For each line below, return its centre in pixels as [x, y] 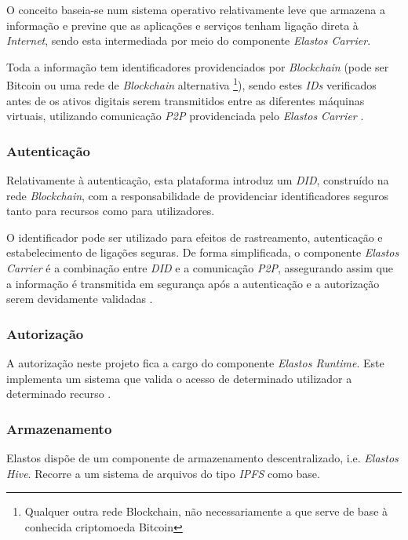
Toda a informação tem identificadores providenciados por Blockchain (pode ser [198, 66]
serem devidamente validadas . [80, 299]
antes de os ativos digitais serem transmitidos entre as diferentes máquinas [186, 100]
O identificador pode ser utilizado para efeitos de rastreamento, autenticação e [195, 237]
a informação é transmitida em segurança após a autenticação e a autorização [193, 283]
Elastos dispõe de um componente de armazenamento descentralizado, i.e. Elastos [202, 458]
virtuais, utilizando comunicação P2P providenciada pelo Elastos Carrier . [185, 116]
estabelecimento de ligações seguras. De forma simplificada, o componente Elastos [203, 252]
